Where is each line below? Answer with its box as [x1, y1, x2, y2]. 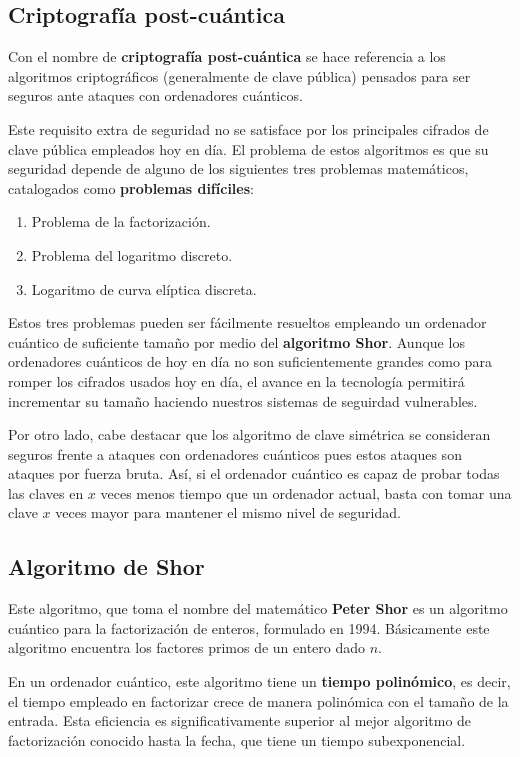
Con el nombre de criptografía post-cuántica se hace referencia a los [8, 46, 446, 67]
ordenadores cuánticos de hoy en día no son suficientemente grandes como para [8, 351, 492, 372]
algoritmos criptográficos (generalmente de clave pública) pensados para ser [8, 65, 471, 86]
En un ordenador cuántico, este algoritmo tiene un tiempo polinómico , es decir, [8, 671, 511, 692]
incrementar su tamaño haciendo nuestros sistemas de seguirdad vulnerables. [8, 390, 478, 411]
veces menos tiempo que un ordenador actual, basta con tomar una [100, 482, 512, 503]
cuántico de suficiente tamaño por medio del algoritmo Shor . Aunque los [8, 331, 465, 352]
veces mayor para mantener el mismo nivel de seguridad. [55, 502, 401, 523]
